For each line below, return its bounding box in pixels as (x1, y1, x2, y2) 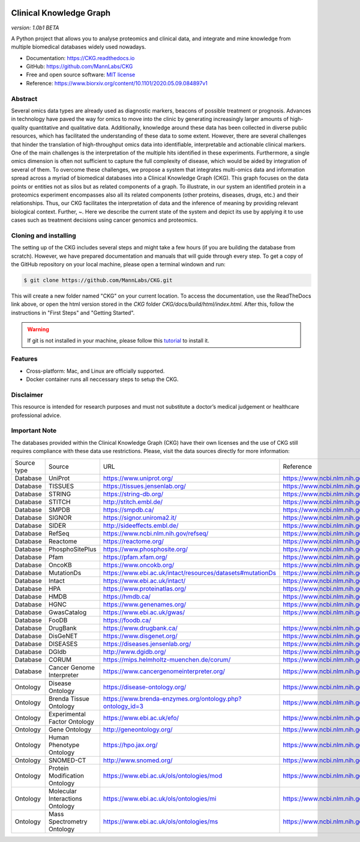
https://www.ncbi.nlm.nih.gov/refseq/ (103, 529, 209, 537)
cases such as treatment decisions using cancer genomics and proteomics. (11, 216, 198, 224)
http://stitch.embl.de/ (103, 498, 163, 506)
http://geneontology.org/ (103, 725, 173, 733)
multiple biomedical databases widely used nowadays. (11, 43, 146, 50)
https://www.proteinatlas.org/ (103, 584, 187, 593)
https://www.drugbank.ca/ (103, 624, 178, 632)
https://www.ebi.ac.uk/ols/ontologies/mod (103, 771, 223, 779)
